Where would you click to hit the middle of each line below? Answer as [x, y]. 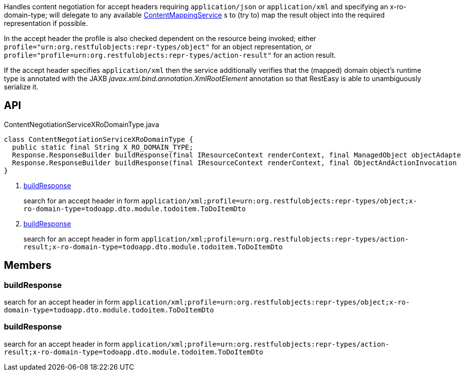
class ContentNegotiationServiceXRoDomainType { [99, 139]
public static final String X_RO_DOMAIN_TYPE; [103, 147]
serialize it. [21, 87]
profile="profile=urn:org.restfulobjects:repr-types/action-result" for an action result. [170, 55]
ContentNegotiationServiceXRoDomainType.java [82, 124]
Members [28, 265]
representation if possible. [46, 23]
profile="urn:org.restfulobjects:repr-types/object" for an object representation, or [158, 47]
